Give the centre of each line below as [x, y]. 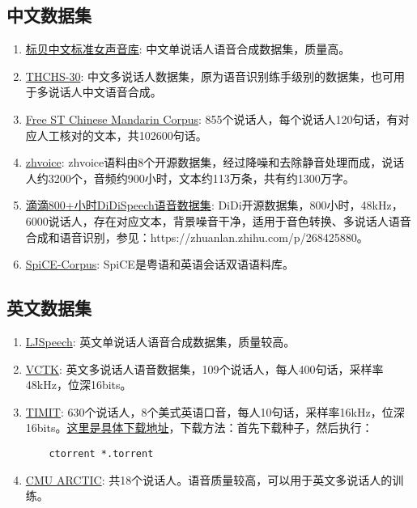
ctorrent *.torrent [101, 453]
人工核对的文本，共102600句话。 [122, 135]
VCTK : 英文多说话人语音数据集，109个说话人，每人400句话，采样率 [204, 368]
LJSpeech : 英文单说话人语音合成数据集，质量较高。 [160, 341]
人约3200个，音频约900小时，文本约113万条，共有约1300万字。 [190, 178]
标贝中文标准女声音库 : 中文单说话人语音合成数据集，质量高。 [188, 49]
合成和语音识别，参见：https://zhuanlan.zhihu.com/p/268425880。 [197, 237]
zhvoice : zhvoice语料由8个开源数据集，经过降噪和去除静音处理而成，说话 [215, 162]
